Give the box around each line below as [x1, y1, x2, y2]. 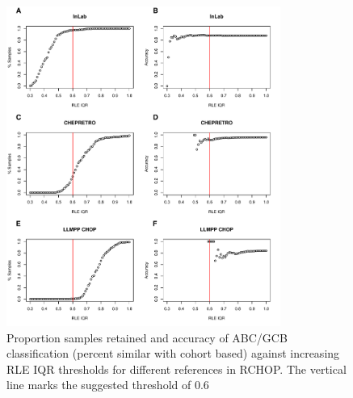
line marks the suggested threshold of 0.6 [6, 376, 209, 393]
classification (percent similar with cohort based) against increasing [6, 345, 340, 362]
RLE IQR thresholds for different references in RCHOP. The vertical [6, 360, 347, 377]
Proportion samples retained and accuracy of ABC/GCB [6, 329, 288, 346]
